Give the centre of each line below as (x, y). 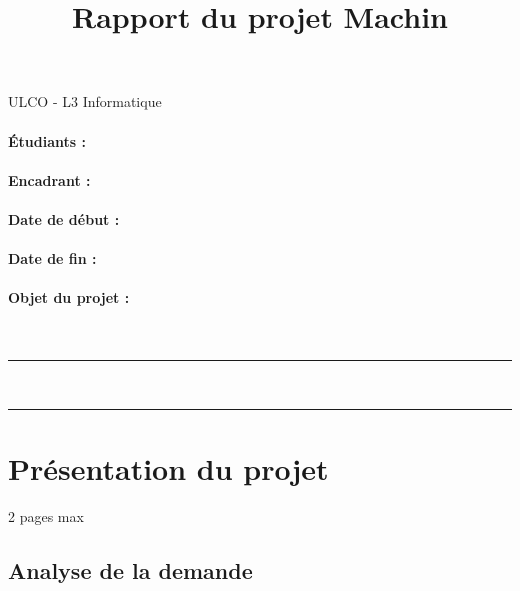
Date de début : (64, 218)
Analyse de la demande (130, 569)
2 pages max (46, 515)
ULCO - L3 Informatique (85, 101)
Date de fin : (52, 258)
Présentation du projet (168, 467)
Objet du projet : (69, 297)
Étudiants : (47, 140)
